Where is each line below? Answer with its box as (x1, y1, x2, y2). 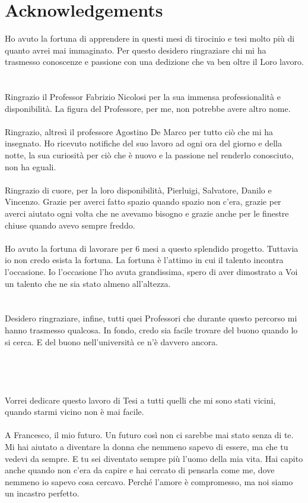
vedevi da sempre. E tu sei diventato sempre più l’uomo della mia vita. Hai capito (5, 452, 303, 464)
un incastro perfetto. (5, 487, 80, 499)
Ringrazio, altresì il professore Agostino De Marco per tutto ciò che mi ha (5, 125, 274, 138)
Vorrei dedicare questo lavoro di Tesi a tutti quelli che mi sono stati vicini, (5, 393, 276, 406)
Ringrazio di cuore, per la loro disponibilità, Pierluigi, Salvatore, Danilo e (5, 183, 272, 196)
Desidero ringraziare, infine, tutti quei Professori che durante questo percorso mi (5, 312, 297, 324)
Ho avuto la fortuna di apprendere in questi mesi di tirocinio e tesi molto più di (5, 32, 295, 45)
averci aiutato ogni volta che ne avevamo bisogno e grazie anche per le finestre (5, 207, 289, 220)
